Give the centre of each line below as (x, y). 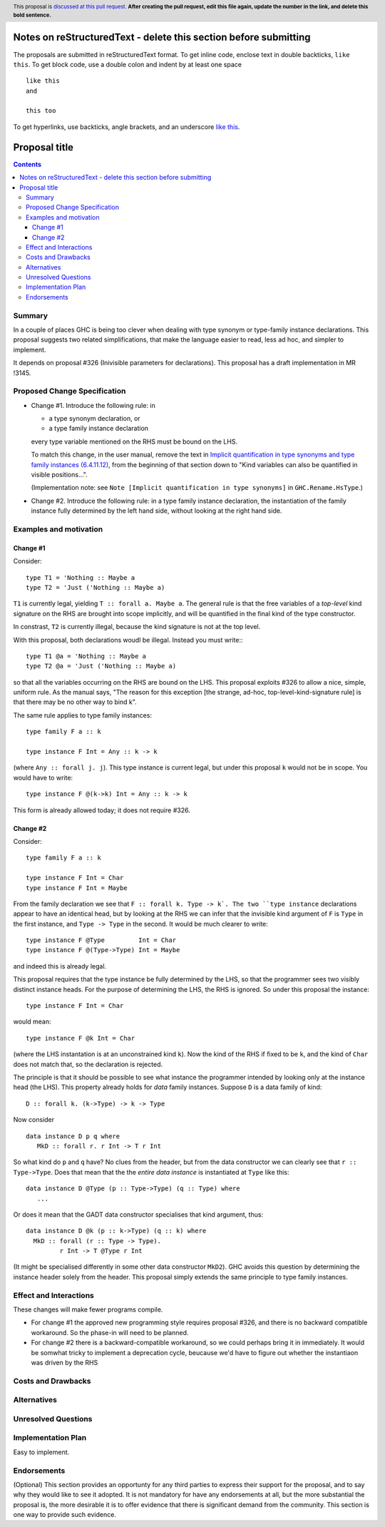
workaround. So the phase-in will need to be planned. (110, 1332)
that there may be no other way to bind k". (75, 702)
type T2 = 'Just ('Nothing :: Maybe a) (96, 587)
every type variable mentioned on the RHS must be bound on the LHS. (134, 441)
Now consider (34, 1120)
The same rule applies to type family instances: (83, 715)
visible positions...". (60, 475)
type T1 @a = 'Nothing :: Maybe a (86, 656)
